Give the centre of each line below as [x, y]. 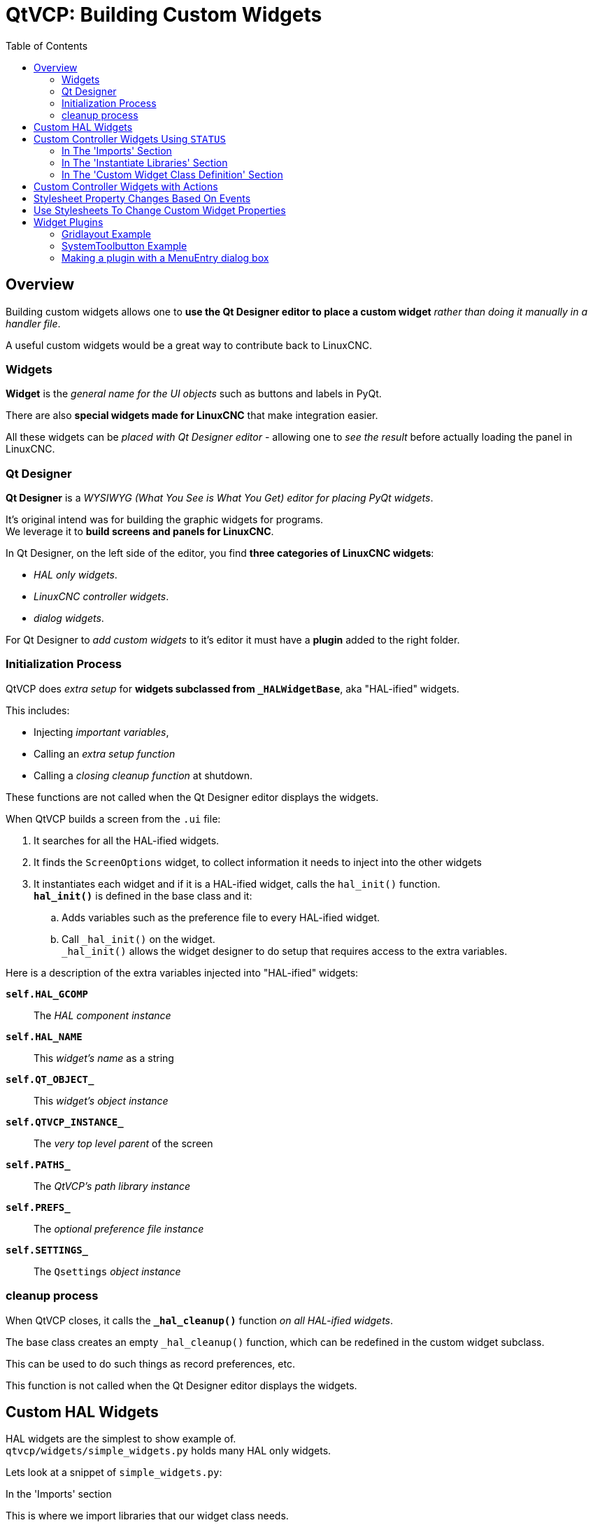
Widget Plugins [69, 222]
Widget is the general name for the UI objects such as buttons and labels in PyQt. [194, 394]
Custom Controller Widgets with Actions [126, 186]
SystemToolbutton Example [124, 246]
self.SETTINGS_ [47, 1250]
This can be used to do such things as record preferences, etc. [150, 1363]
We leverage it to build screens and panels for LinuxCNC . [140, 532]
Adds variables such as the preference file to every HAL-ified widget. [221, 917]
